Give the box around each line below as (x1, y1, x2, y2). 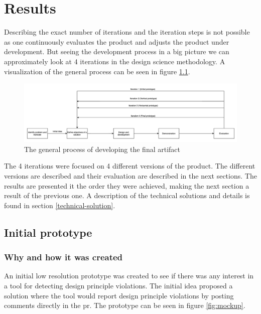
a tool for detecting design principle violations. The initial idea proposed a (4, 280, 233, 291)
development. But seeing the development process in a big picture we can (4, 46, 229, 57)
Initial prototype (4, 224, 92, 240)
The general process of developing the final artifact (24, 143, 180, 154)
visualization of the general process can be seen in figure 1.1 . (4, 66, 190, 76)
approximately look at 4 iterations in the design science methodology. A (4, 56, 225, 66)
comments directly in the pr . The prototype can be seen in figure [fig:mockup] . (4, 300, 245, 310)
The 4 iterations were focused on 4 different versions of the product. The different (4, 161, 255, 171)
